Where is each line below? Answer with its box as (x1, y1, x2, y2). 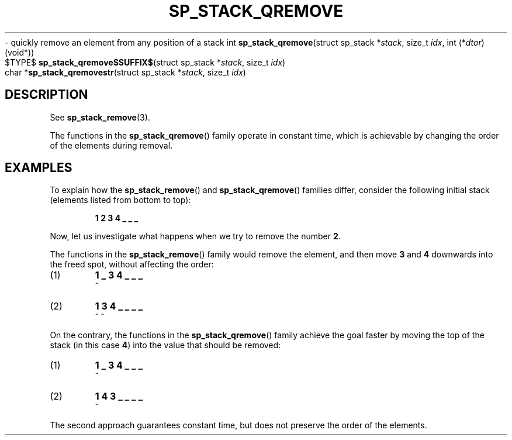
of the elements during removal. (50, 140, 173, 150)
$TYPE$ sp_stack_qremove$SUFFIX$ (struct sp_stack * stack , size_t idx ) (5, 57, 286, 67)
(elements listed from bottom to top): (50, 195, 191, 205)
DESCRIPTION (5, 87, 88, 102)
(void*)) (5, 47, 34, 57)
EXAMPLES (5, 160, 72, 176)
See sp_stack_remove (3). (50, 112, 150, 122)
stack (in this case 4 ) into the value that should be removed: (50, 340, 281, 350)
